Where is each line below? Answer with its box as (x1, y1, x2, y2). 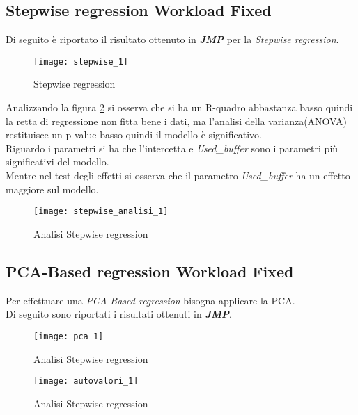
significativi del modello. (6, 154, 109, 169)
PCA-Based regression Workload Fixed (6, 260, 294, 282)
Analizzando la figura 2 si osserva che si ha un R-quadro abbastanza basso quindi (6, 100, 353, 115)
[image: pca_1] (33, 331, 104, 341)
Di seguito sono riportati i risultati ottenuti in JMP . (6, 307, 232, 321)
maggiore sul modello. (6, 181, 99, 196)
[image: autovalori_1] (33, 376, 139, 386)
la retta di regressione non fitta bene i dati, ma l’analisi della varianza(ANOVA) (6, 113, 348, 128)
